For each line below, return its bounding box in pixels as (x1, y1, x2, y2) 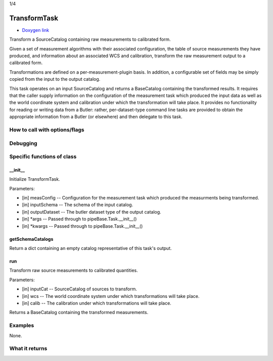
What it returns (9, 345, 48, 352)
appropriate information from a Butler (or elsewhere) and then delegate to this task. (9, 114, 183, 120)
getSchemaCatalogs (9, 236, 54, 242)
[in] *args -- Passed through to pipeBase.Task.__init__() (22, 216, 137, 222)
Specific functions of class (9, 153, 77, 160)
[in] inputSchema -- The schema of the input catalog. (22, 202, 133, 208)
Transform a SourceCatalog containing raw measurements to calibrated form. (9, 36, 171, 42)
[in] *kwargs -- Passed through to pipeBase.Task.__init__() (22, 223, 143, 229)
